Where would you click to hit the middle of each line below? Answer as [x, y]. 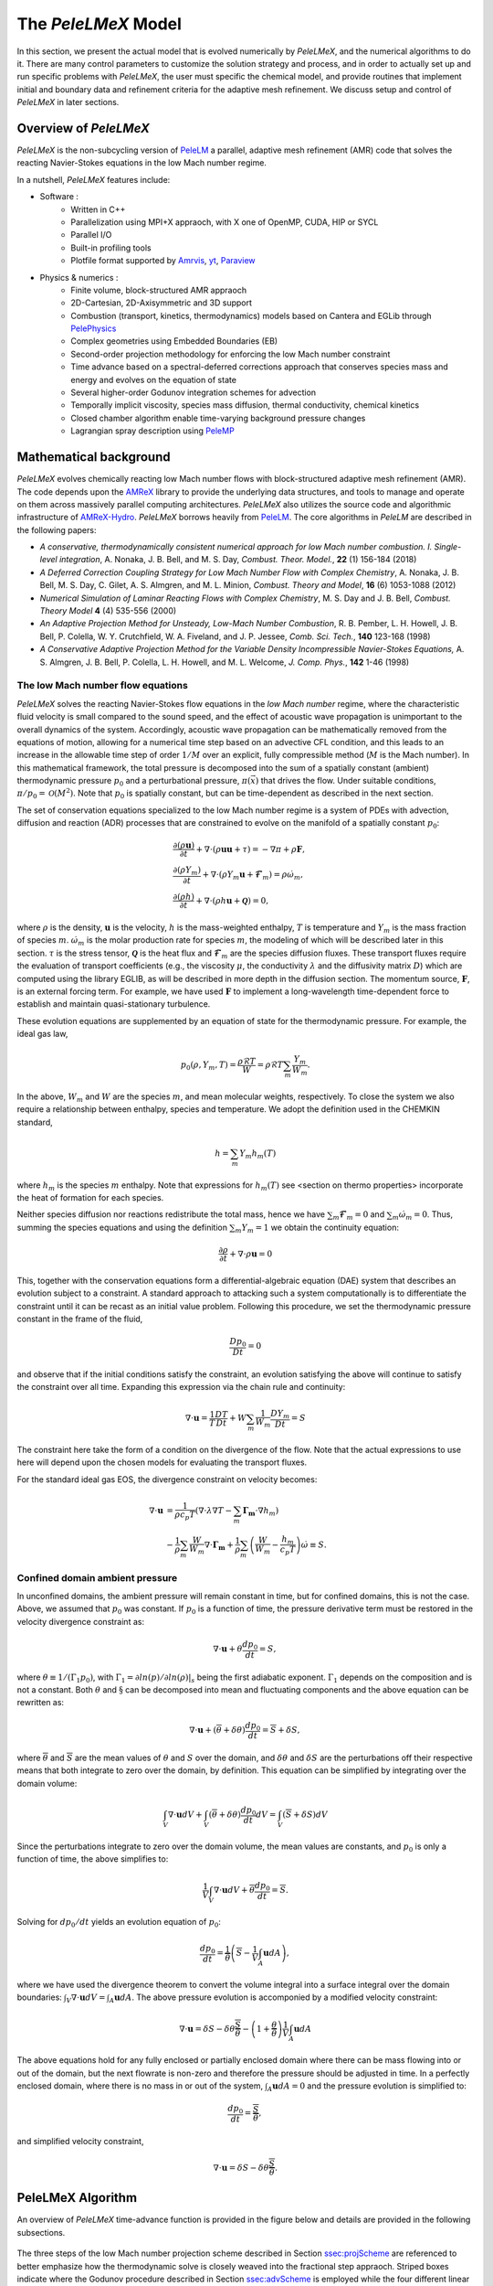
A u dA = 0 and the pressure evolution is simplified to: [367, 2087]
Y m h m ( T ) [257, 1154]
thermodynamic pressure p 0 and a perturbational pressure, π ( [134, 782]
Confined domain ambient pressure [97, 1577]
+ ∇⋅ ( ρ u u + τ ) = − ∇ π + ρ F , [251, 849]
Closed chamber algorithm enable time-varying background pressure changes [218, 418]
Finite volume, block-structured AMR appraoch [158, 290]
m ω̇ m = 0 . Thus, [423, 1216]
